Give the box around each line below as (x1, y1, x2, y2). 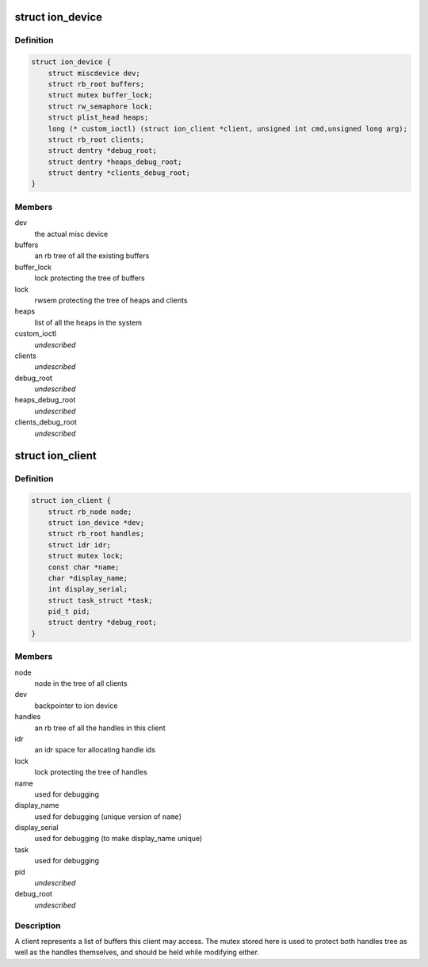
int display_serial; (48, 584, 128, 594)
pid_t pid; (48, 607, 90, 616)
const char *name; (48, 562, 120, 572)
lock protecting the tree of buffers (34, 273, 146, 283)
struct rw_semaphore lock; (48, 101, 154, 111)
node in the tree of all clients (34, 679, 128, 688)
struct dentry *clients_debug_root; (48, 169, 190, 177)
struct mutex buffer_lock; (48, 91, 154, 100)
